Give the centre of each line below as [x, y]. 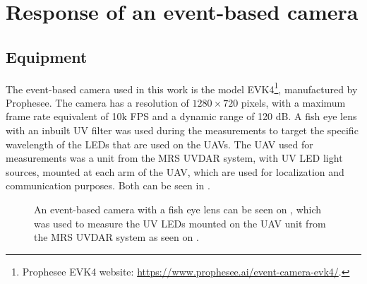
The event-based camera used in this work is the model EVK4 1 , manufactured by [182, 88]
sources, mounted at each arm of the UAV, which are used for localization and [175, 171]
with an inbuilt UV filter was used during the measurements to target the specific [182, 130]
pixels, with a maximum [293, 102]
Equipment [47, 56]
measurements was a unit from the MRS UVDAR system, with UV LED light [174, 158]
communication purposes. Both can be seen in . [108, 185]
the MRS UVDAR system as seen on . [116, 237]
